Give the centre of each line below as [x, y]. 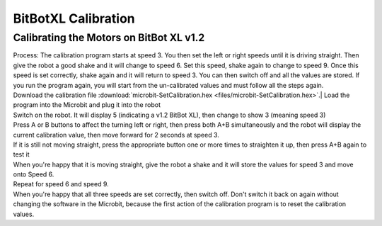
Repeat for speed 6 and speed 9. [61, 184]
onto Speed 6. [34, 174]
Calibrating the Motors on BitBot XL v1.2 [109, 38]
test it [21, 154]
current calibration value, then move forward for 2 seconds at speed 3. [116, 135]
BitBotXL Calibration [74, 18]
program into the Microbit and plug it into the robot [87, 105]
